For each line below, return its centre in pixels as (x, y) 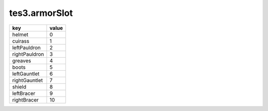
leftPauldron (26, 47)
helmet (20, 34)
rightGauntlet (28, 80)
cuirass (21, 41)
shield (19, 87)
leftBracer (24, 93)
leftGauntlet (26, 74)
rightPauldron (28, 54)
